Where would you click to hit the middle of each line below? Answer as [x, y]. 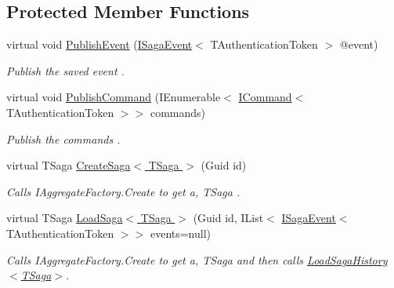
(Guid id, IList [228, 218]
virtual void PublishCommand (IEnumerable [114, 97]
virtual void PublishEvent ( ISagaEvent [99, 44]
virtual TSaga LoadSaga [65, 218]
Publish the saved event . [65, 70]
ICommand [265, 97]
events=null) [181, 233]
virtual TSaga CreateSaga [69, 165]
